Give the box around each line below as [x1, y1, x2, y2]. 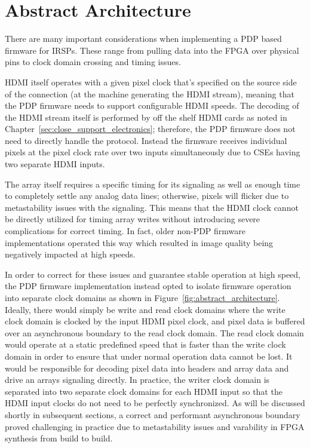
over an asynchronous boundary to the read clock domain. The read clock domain [5, 326, 304, 339]
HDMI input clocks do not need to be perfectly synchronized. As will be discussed [5, 397, 305, 409]
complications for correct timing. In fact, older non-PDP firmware [5, 225, 246, 237]
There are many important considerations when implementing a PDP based [5, 32, 282, 45]
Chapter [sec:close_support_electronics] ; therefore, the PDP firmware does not [5, 122, 296, 135]
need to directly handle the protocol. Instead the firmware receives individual [5, 134, 287, 146]
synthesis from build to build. [5, 432, 113, 444]
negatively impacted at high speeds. [5, 248, 136, 260]
